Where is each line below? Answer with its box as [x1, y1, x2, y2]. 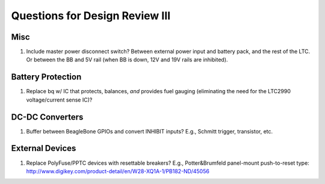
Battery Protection [11, 72, 82, 82]
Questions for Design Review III [11, 9, 171, 22]
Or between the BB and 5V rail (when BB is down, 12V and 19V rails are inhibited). [26, 56, 228, 63]
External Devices [11, 143, 76, 153]
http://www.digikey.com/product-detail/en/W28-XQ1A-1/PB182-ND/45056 [26, 167, 210, 174]
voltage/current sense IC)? [26, 96, 93, 103]
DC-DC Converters [11, 112, 84, 122]
